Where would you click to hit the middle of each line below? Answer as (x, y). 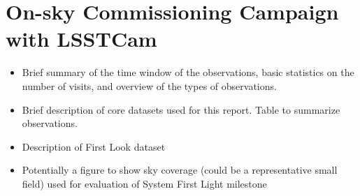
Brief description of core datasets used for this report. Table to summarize (181, 109)
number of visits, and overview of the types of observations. (149, 85)
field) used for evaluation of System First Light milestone (144, 183)
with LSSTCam (81, 39)
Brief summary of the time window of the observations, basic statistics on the (188, 72)
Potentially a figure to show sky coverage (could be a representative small (180, 170)
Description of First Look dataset (94, 146)
